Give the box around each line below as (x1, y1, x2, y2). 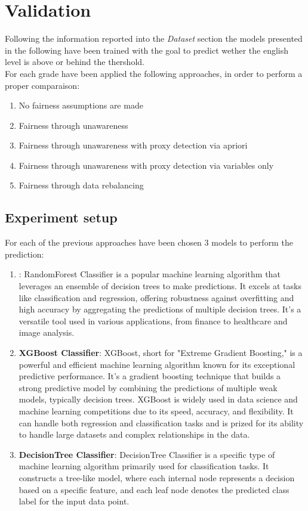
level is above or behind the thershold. (5, 55, 144, 68)
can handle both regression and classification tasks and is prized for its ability (19, 416, 304, 429)
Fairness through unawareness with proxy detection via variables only (19, 159, 274, 171)
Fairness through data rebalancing (19, 179, 144, 191)
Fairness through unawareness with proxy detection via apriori (19, 139, 248, 151)
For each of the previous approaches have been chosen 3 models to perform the (5, 236, 293, 249)
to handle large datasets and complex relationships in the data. (19, 428, 250, 441)
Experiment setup (5, 208, 118, 227)
